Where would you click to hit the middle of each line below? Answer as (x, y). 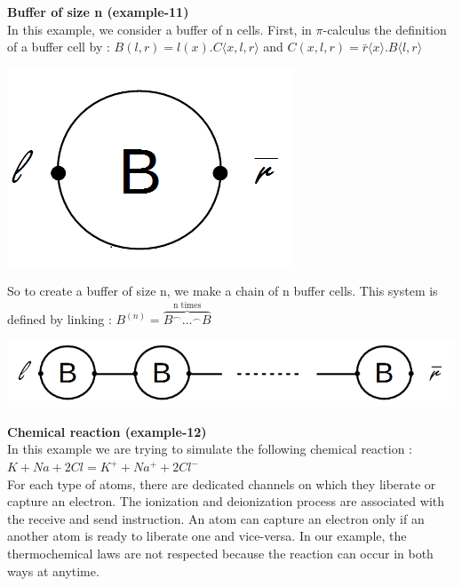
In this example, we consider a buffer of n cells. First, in (159, 29)
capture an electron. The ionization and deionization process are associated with (226, 501)
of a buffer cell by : (59, 47)
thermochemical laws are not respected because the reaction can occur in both (220, 553)
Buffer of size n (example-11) (98, 12)
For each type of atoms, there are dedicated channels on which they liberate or (222, 483)
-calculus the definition (385, 29)
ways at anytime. (53, 570)
